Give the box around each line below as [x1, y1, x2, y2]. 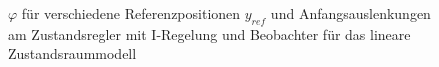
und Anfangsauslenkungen [270, 3, 431, 23]
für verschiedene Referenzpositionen [21, 3, 241, 23]
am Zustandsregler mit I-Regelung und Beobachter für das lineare [8, 23, 411, 44]
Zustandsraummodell [8, 43, 137, 64]
